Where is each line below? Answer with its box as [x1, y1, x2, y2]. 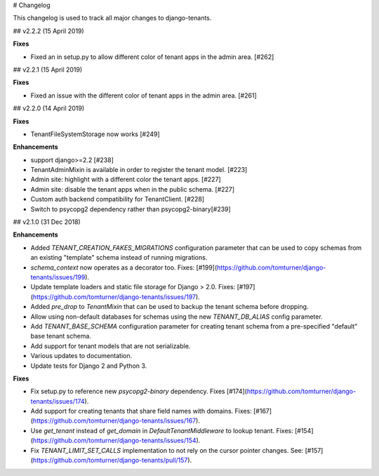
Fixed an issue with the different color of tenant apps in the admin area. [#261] [30, 91, 258, 100]
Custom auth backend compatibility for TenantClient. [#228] [30, 195, 205, 204]
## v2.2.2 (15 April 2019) [13, 27, 84, 35]
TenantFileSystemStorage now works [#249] [30, 130, 161, 138]
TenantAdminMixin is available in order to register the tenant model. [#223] [30, 166, 248, 174]
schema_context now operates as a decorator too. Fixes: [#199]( [30, 263, 218, 272]
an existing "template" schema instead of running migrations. [30, 253, 208, 262]
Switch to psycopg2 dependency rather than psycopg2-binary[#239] [30, 204, 231, 213]
